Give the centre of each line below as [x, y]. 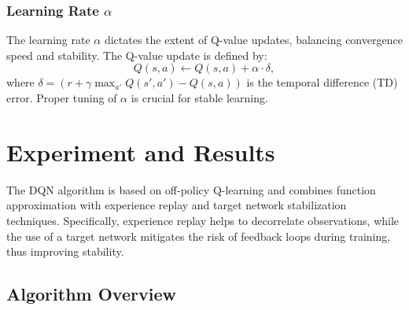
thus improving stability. [65, 251]
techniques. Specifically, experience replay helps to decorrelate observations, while [203, 220]
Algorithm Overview [91, 294]
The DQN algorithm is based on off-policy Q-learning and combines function [191, 189]
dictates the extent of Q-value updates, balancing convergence [253, 40]
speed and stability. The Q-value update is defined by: [137, 55]
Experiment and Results [141, 151]
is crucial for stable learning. [199, 98]
